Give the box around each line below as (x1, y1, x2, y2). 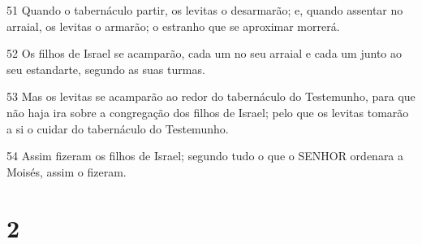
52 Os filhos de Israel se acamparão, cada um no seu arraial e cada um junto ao (6, 45, 402, 62)
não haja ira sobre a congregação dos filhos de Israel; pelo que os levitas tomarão (6, 103, 409, 120)
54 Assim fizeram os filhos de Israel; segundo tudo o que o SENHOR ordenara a (6, 147, 404, 164)
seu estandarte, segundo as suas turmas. (6, 60, 205, 77)
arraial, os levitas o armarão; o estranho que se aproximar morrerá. (6, 17, 340, 34)
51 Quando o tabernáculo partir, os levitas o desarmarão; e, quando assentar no (6, 2, 403, 18)
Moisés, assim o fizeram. (6, 163, 127, 180)
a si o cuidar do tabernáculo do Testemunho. (6, 120, 229, 137)
